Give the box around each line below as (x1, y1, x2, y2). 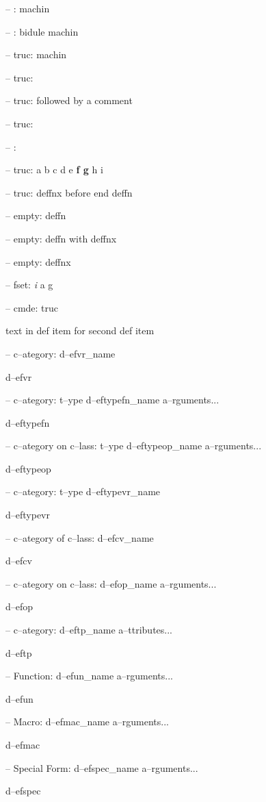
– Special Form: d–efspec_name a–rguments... (5, 760, 198, 775)
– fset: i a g (5, 277, 53, 292)
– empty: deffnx (5, 254, 71, 268)
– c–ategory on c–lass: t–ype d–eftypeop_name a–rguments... (5, 438, 262, 453)
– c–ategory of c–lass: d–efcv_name (5, 530, 154, 544)
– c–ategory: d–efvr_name (5, 346, 116, 360)
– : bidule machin (5, 24, 79, 38)
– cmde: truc (5, 300, 59, 314)
